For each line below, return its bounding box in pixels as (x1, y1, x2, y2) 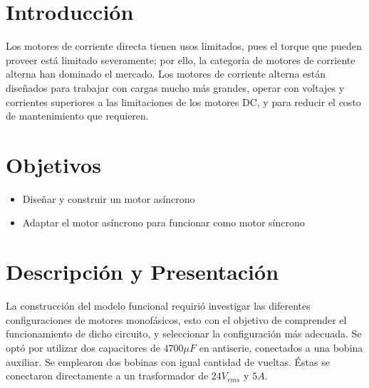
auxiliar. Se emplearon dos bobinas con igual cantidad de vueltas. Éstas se (6, 354, 330, 369)
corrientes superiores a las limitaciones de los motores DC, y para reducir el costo (6, 94, 361, 109)
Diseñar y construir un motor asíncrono (22, 191, 195, 206)
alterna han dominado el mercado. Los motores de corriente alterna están (6, 66, 326, 81)
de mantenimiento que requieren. (6, 108, 149, 123)
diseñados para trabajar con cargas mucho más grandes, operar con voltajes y (6, 80, 345, 95)
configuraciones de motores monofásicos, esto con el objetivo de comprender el (6, 312, 347, 327)
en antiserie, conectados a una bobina (199, 340, 363, 355)
